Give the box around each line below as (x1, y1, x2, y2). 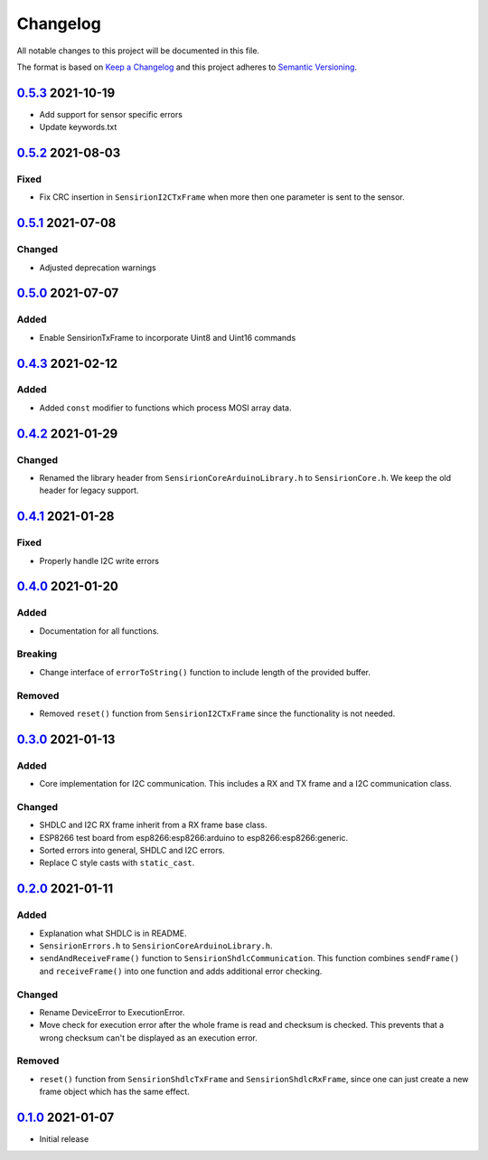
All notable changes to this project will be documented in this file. (16, 45, 260, 56)
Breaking (16, 647, 58, 660)
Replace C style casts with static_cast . (39, 857, 195, 868)
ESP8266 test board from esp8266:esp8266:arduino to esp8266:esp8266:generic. (39, 832, 349, 843)
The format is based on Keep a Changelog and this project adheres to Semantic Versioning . (16, 61, 357, 72)
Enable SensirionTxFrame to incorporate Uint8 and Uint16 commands (39, 332, 296, 343)
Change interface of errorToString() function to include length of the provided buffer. (39, 666, 371, 677)
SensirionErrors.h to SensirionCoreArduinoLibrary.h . (39, 940, 273, 951)
